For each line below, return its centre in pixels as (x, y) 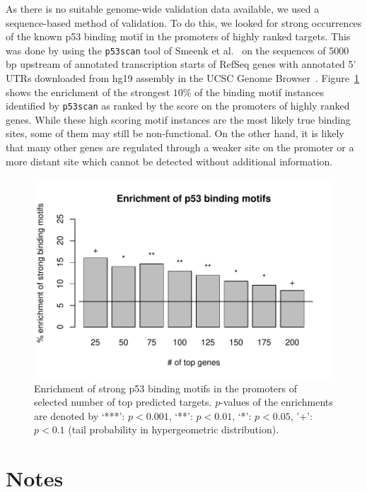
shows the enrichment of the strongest (88, 92)
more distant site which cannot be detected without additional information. (169, 161)
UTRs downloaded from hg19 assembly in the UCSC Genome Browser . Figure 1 (183, 78)
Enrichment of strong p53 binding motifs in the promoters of (166, 388)
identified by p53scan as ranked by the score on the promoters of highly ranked (178, 106)
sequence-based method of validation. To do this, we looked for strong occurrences (184, 22)
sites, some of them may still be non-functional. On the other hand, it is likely (175, 133)
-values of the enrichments (276, 402)
